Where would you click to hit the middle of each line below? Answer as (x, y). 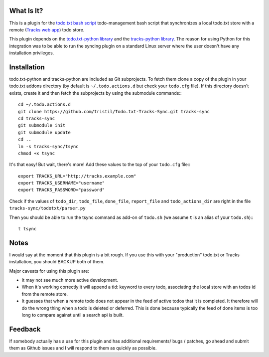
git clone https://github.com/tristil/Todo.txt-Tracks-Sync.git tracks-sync (114, 111)
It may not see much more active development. (70, 280)
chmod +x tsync (37, 153)
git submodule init (42, 125)
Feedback (25, 329)
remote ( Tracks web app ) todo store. (47, 29)
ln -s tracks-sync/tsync (48, 146)
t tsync (27, 229)
